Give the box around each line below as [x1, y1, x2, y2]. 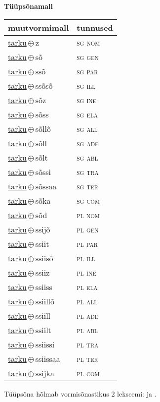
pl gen [77, 223, 99, 235]
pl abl [77, 324, 98, 336]
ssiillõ [35, 295, 55, 307]
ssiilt [35, 324, 51, 336]
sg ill [77, 79, 96, 91]
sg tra [77, 166, 99, 177]
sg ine [77, 94, 97, 106]
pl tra [77, 338, 99, 350]
